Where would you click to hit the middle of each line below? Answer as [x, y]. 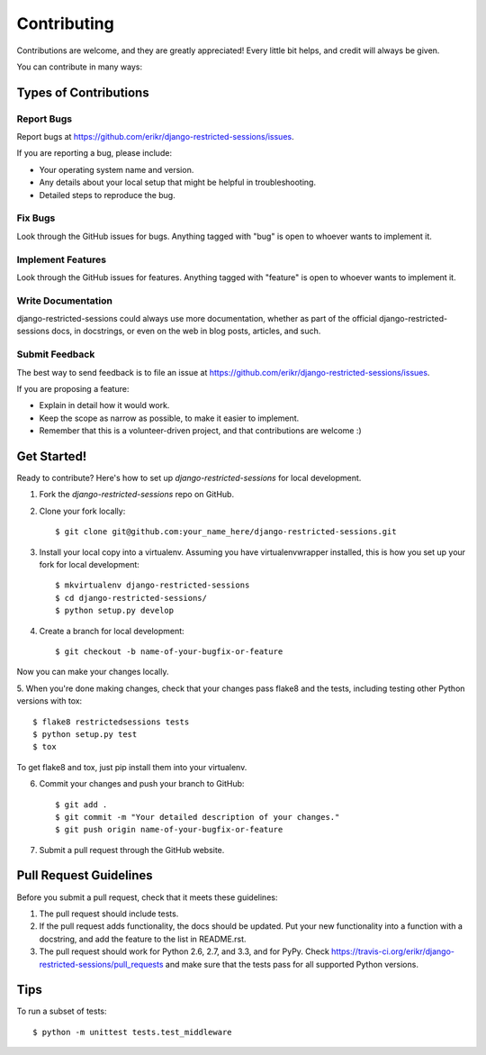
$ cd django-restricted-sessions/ [131, 598]
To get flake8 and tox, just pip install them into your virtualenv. [132, 767]
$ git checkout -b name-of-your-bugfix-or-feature [169, 651]
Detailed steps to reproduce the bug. [107, 195]
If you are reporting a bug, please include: [94, 153]
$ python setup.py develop [115, 611]
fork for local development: [89, 565]
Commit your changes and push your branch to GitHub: [142, 784]
